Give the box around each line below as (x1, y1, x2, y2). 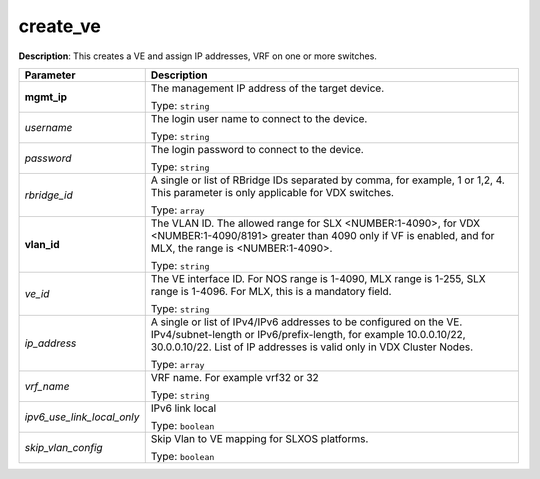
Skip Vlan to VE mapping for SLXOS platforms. (150, 431, 369, 445)
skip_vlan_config (24, 440, 104, 454)
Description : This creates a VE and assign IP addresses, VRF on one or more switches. (18, 50, 377, 62)
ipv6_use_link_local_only (24, 410, 140, 424)
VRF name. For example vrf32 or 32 (150, 370, 319, 384)
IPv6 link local (150, 401, 217, 415)
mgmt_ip (24, 90, 68, 104)
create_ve (18, 15, 102, 37)
